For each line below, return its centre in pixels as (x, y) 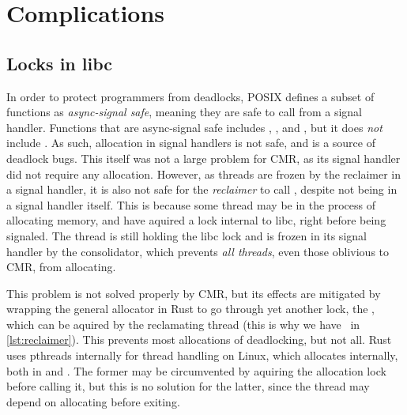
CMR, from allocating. (61, 267)
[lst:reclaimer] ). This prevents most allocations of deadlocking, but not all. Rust (199, 340)
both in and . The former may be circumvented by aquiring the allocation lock (196, 370)
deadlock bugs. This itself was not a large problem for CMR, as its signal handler (203, 158)
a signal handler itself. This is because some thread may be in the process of (191, 204)
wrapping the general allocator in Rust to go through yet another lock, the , (190, 309)
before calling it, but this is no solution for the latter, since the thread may (188, 386)
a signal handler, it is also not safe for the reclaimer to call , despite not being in (202, 189)
